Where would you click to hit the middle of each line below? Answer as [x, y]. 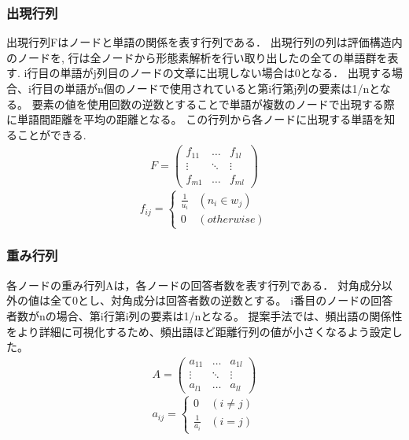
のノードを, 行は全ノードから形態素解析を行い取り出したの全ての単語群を [197, 57]
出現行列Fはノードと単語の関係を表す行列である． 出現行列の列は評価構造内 [204, 42]
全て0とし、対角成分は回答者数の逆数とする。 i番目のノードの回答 [221, 300]
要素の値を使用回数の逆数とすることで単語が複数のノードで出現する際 [213, 104]
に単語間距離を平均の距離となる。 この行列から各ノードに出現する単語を [195, 119]
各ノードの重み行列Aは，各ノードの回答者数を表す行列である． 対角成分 [194, 285]
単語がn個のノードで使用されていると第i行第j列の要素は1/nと [222, 88]
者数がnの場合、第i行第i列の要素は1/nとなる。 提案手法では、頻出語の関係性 [204, 315]
